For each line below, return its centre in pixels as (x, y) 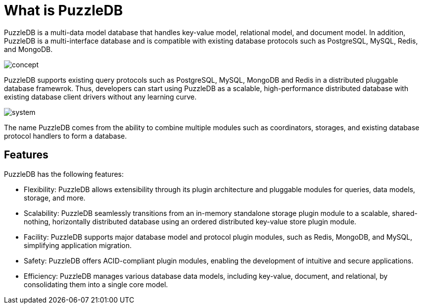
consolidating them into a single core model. (96, 284)
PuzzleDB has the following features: (64, 174)
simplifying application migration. (78, 245)
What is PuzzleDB (64, 10)
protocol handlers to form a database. (66, 136)
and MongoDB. (28, 49)
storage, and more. (55, 198)
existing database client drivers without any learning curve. (100, 97)
